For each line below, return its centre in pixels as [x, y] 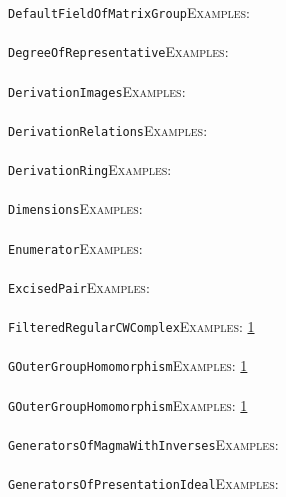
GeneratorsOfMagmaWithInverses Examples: [143, 443]
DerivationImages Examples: [97, 90]
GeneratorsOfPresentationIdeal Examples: [143, 483]
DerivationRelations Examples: [108, 129]
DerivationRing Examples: [90, 169]
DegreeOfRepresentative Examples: [118, 51]
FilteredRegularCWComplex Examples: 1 [131, 326]
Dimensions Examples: [75, 208]
